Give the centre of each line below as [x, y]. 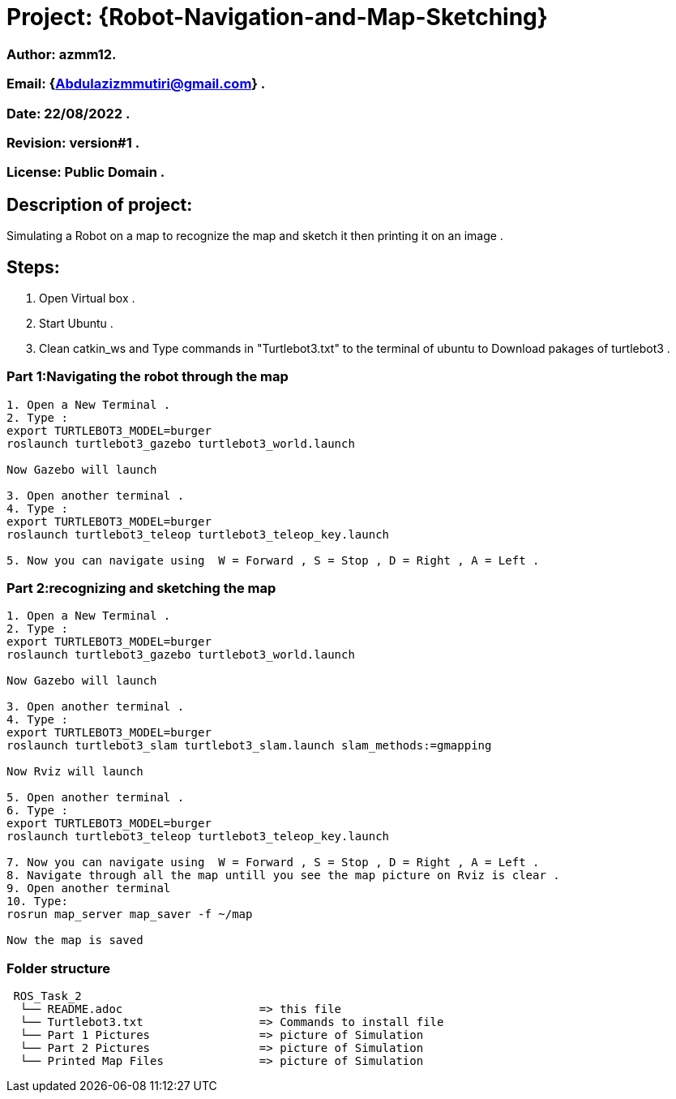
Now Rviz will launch [75, 772]
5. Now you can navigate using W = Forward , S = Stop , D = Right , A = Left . [273, 560]
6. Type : [37, 811]
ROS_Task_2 [47, 996]
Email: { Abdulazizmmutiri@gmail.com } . [136, 84]
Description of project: [100, 204]
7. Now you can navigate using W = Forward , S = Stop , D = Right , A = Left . [273, 863]
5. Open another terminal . [96, 798]
